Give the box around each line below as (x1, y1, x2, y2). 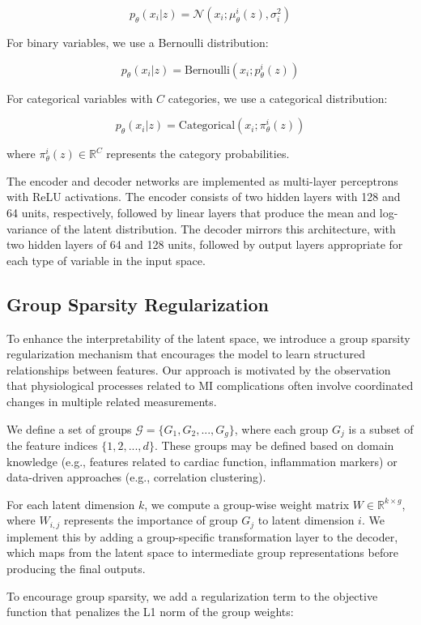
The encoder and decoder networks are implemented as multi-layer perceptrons (6, 172, 398, 189)
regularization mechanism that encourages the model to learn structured (6, 345, 366, 362)
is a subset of (348, 420, 414, 437)
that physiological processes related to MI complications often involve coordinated (6, 377, 414, 394)
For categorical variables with (6, 89, 153, 106)
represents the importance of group (63, 512, 238, 529)
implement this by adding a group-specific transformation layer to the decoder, (6, 528, 398, 545)
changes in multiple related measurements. (6, 392, 217, 409)
